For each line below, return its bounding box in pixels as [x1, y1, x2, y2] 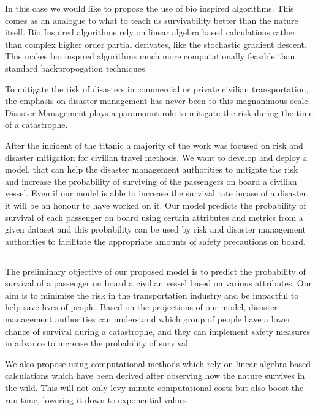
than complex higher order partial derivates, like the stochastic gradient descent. [5, 37, 307, 50]
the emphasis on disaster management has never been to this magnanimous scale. [5, 94, 311, 107]
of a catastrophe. [5, 118, 68, 131]
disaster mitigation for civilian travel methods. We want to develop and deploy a [5, 151, 308, 163]
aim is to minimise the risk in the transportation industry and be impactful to [5, 288, 299, 301]
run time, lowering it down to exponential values [5, 393, 187, 406]
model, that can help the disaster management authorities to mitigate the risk [5, 163, 298, 176]
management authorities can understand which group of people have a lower [5, 313, 291, 326]
